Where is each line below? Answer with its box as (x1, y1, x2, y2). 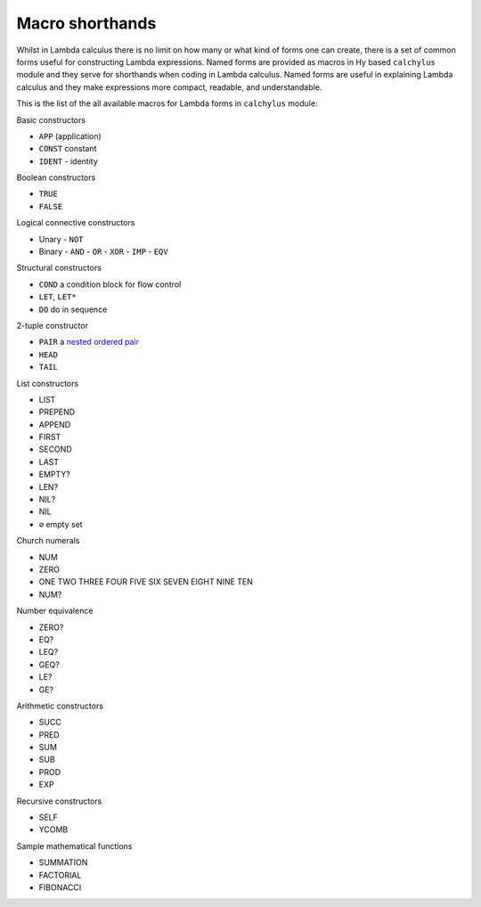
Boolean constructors (16, 172, 96, 183)
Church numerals (16, 535, 80, 546)
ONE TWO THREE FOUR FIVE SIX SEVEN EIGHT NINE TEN (38, 576, 254, 587)
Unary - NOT (38, 233, 84, 244)
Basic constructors (16, 114, 86, 125)
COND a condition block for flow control (38, 279, 182, 290)
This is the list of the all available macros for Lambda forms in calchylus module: (16, 98, 318, 109)
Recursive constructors (16, 796, 102, 806)
